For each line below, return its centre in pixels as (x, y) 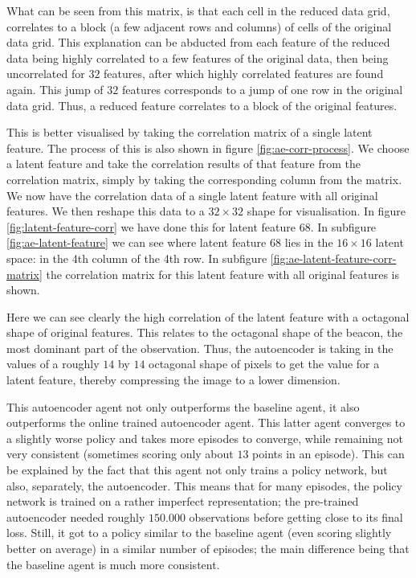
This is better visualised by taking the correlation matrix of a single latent (190, 132)
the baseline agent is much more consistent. (113, 564)
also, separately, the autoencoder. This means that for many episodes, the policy (204, 485)
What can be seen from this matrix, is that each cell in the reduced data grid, (198, 10)
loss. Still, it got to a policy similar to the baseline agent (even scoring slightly (199, 533)
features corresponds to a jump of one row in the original (262, 89)
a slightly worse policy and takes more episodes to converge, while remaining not (205, 438)
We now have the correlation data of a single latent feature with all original (192, 195)
